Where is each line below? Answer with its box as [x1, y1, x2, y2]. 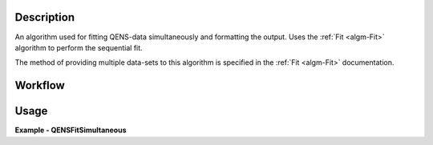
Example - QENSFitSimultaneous [14, 125, 127, 135]
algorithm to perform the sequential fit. [14, 42, 144, 52]
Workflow [14, 79, 66, 92]
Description [14, 10, 75, 24]
